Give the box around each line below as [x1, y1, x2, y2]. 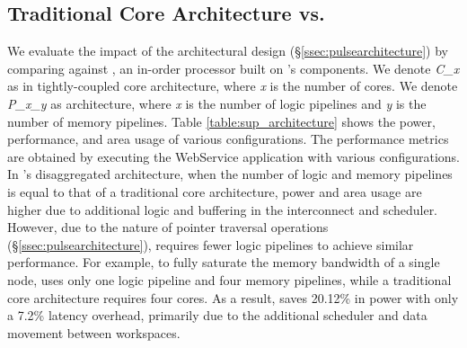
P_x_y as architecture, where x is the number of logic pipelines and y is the [7, 94, 427, 112]
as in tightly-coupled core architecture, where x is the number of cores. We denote [7, 76, 458, 95]
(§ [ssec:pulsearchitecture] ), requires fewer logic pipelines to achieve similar [7, 235, 414, 254]
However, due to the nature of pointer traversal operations [7, 218, 329, 236]
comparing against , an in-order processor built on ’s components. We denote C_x [7, 58, 460, 77]
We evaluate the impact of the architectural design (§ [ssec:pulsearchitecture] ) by [7, 41, 449, 60]
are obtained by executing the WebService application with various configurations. [7, 147, 460, 165]
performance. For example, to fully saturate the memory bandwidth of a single [7, 253, 440, 272]
